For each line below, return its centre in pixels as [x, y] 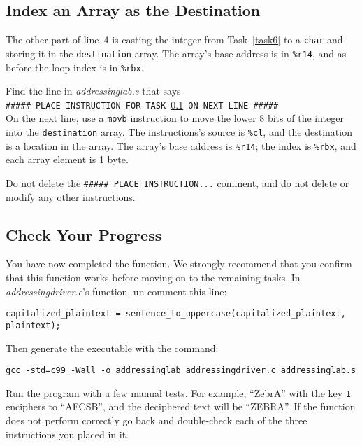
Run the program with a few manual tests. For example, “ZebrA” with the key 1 [178, 392]
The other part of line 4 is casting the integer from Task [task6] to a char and [174, 40]
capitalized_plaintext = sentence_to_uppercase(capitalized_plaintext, [176, 314]
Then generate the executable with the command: [112, 348]
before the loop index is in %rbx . [75, 67]
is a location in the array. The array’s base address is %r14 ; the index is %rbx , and [181, 145]
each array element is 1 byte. [67, 159]
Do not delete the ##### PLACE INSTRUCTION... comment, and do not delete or [178, 182]
